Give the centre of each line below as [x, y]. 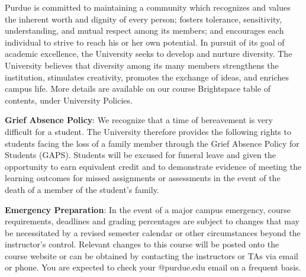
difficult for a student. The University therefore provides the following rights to [148, 131]
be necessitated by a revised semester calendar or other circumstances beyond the [153, 232]
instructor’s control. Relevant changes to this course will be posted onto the [142, 244]
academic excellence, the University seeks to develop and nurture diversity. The [149, 54]
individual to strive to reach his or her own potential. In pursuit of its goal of [145, 42]
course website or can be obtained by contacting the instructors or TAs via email [152, 255]
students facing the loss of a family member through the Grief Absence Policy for [152, 143]
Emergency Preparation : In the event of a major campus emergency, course [148, 209]
